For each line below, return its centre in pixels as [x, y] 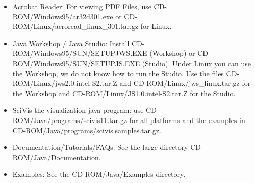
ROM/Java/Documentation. [57, 157]
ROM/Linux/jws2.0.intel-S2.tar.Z [65, 83]
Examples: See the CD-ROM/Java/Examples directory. [99, 174]
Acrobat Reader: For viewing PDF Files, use [82, 6]
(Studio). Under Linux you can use [196, 63]
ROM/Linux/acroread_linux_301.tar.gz [75, 26]
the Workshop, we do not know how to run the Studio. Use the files [118, 73]
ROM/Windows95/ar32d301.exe [63, 16]
